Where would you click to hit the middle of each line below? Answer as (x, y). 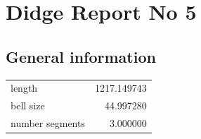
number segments (48, 123)
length (24, 88)
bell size (28, 105)
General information (81, 56)
